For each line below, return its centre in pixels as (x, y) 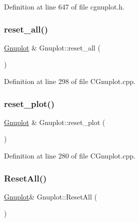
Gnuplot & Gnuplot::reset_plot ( (55, 122)
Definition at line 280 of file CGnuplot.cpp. (70, 155)
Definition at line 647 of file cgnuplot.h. (64, 6)
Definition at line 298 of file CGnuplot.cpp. (70, 81)
